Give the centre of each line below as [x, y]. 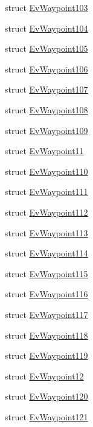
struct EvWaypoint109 [46, 130]
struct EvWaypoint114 [46, 253]
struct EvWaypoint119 [46, 355]
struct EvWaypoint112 [46, 212]
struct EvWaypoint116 [46, 294]
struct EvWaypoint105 [46, 48]
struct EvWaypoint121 [46, 416]
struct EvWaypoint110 [46, 171]
